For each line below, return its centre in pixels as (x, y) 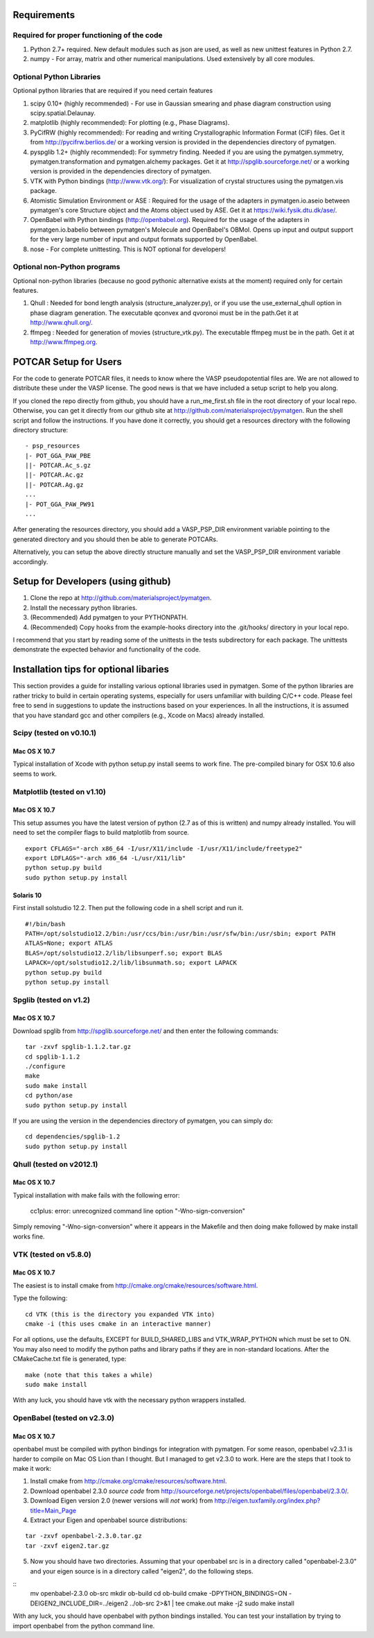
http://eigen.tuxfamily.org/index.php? (267, 1501)
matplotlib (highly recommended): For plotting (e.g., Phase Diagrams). (130, 123)
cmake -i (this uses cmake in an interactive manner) (118, 1324)
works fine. (29, 1236)
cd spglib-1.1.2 (53, 1057)
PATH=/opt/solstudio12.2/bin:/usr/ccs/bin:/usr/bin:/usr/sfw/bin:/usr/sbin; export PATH (180, 933)
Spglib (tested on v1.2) (51, 1000)
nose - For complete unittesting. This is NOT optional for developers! (128, 249)
